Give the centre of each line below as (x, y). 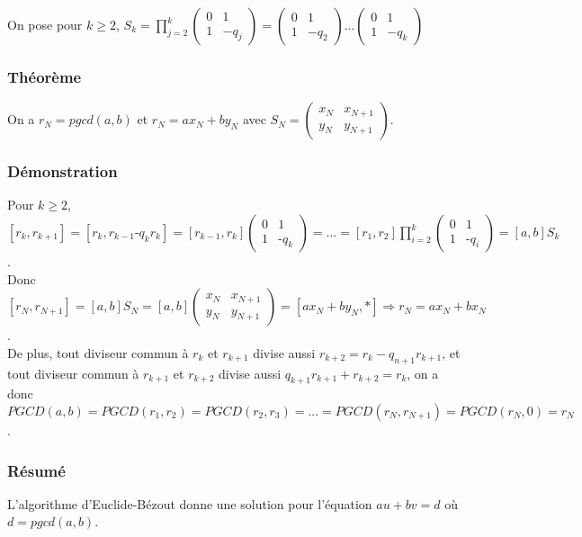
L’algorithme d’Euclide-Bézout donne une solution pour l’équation (190, 503)
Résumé (36, 470)
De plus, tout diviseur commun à (98, 352)
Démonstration (63, 171)
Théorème (45, 76)
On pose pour (45, 24)
